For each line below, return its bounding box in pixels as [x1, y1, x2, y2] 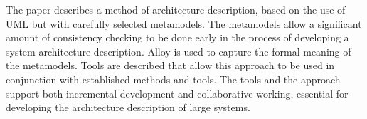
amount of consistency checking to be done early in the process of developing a [6, 30, 349, 45]
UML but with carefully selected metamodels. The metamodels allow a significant [6, 16, 362, 31]
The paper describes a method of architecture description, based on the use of [6, 2, 346, 16]
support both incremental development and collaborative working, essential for [6, 86, 349, 100]
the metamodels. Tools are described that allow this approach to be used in [6, 58, 335, 73]
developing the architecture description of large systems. [6, 100, 250, 115]
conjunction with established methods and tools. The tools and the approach [6, 71, 341, 86]
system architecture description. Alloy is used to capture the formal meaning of [6, 43, 351, 58]
